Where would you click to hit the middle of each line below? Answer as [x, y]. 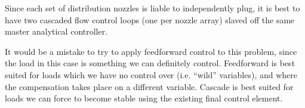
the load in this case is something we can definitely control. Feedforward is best [150, 63]
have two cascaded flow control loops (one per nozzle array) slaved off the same [150, 19]
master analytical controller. [56, 31]
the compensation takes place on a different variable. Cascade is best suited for [149, 86]
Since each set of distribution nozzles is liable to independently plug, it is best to [152, 8]
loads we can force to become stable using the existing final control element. [144, 98]
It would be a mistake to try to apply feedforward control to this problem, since [151, 51]
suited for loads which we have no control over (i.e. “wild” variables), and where [151, 74]
